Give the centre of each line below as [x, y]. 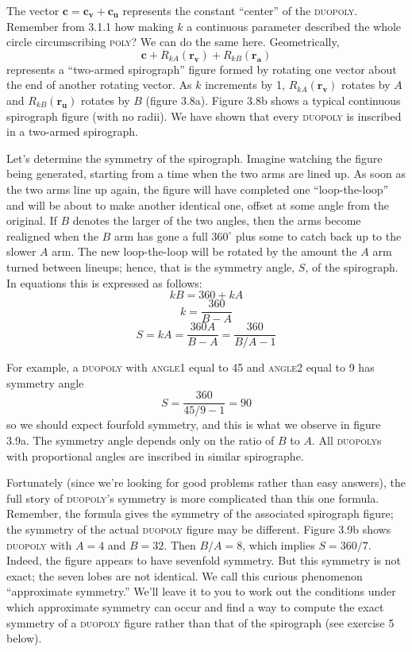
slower [21, 251]
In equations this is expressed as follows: [104, 282]
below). [24, 638]
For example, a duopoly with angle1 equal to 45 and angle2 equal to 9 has [191, 367]
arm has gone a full [161, 235]
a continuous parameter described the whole [294, 26]
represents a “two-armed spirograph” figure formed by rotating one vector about [202, 69]
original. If [32, 220]
